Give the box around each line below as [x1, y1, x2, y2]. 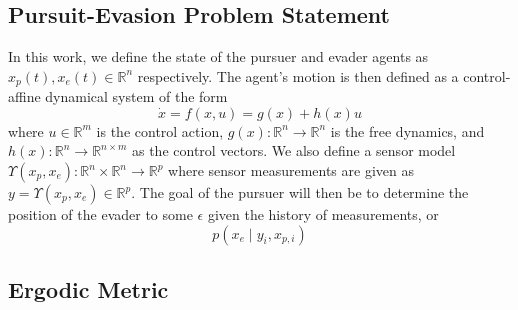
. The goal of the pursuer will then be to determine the [131, 182, 469, 203]
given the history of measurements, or [207, 204, 439, 225]
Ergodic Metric [8, 274, 169, 305]
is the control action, [96, 120, 224, 141]
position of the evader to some [8, 204, 193, 225]
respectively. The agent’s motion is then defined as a [137, 65, 459, 86]
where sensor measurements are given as [168, 160, 414, 181]
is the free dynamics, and [330, 120, 485, 141]
